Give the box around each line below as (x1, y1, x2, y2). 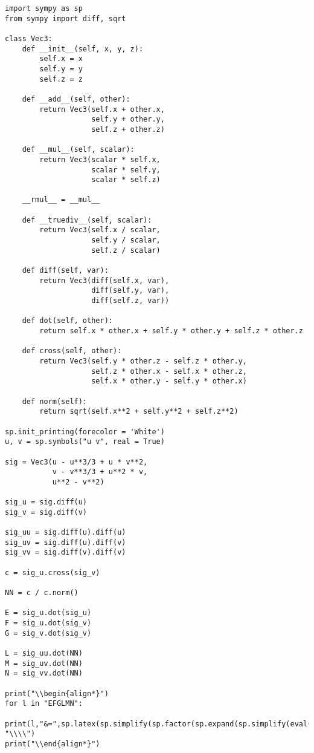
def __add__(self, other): (22, 94, 130, 103)
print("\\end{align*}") (5, 739, 100, 748)
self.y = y (39, 64, 83, 73)
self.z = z (39, 74, 83, 83)
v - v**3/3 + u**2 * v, (52, 468, 148, 477)
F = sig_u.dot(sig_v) (5, 619, 92, 628)
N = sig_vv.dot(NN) (5, 669, 83, 678)
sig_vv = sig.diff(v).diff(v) (5, 548, 126, 557)
